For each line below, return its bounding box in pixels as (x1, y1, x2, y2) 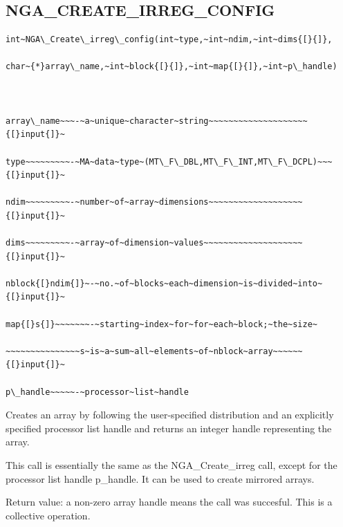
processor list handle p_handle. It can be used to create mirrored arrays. (6, 471, 315, 486)
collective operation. (6, 508, 91, 522)
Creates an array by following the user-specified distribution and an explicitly (6, 407, 334, 422)
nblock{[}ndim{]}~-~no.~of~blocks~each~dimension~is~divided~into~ (6, 278, 323, 288)
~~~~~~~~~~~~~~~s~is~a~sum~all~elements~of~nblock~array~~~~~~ (6, 346, 303, 356)
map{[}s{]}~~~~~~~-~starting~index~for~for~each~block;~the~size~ (6, 319, 318, 329)
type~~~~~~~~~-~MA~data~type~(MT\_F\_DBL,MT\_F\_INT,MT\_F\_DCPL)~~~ (6, 156, 333, 167)
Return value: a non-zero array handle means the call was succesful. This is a (6, 494, 333, 509)
